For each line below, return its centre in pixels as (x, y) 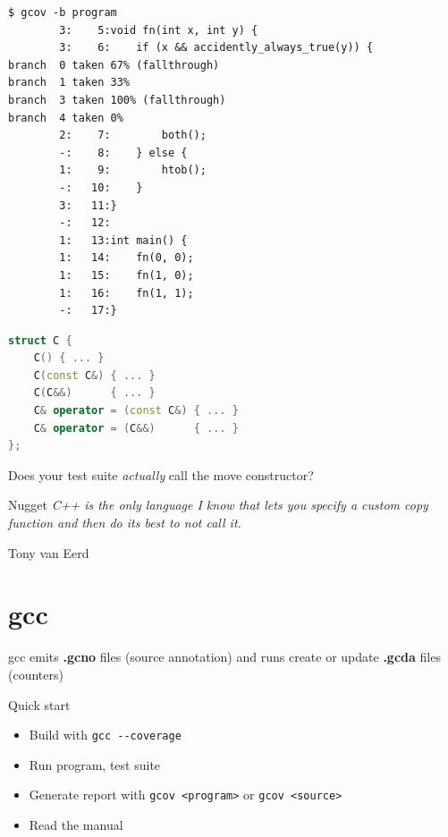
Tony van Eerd (49, 552)
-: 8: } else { (123, 152)
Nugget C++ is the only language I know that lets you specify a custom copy (218, 505)
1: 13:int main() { (123, 240)
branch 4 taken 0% (66, 118)
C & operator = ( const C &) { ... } (136, 411)
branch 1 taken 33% (69, 83)
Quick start (39, 704)
